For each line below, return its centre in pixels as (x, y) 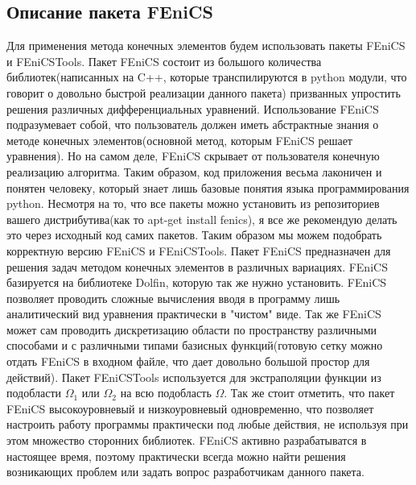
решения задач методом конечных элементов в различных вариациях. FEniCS (197, 266)
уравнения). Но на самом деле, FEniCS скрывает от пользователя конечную (193, 156)
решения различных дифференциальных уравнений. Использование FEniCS (193, 108)
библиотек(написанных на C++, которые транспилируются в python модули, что (207, 77)
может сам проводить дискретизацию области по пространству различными (192, 329)
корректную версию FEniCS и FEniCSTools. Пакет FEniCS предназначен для (199, 250)
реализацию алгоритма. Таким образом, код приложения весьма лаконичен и (194, 171)
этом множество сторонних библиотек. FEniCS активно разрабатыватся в (187, 440)
